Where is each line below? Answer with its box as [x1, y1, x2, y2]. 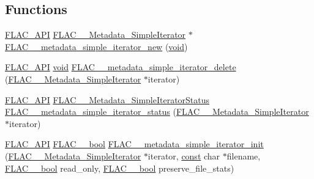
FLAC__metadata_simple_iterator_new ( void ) [5, 40, 188, 53]
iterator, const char [148, 149, 220, 162]
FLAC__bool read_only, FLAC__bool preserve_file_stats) [5, 161, 234, 174]
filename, [226, 149, 261, 162]
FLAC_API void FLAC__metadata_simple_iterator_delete [5, 60, 236, 73]
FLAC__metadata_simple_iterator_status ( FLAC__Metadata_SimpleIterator [5, 105, 309, 118]
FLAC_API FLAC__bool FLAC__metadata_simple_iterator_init [5, 137, 264, 150]
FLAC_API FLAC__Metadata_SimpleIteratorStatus [5, 93, 210, 106]
